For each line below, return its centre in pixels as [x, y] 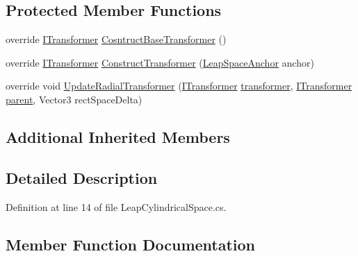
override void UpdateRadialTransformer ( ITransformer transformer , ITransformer [179, 86]
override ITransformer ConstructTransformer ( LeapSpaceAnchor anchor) [160, 62]
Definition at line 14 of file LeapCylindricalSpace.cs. [116, 206]
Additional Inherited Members [118, 136]
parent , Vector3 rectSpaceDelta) [74, 99]
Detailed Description [82, 177]
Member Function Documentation [131, 244]
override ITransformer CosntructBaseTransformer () [116, 39]
